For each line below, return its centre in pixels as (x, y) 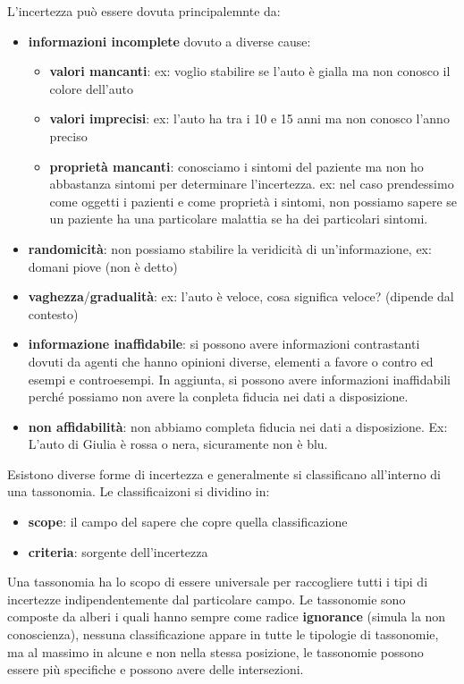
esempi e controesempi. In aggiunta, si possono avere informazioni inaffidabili (240, 379)
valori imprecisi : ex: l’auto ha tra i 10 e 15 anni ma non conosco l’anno (249, 118)
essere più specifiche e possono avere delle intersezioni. (156, 669)
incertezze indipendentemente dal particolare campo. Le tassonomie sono (207, 599)
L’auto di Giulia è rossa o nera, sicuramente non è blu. (178, 444)
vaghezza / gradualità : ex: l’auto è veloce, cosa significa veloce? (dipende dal (241, 296)
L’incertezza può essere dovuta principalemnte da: (144, 11)
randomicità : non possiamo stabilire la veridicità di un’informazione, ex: (230, 248)
